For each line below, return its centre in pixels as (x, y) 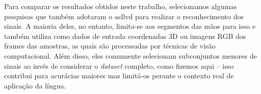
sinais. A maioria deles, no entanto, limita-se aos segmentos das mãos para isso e (130, 26)
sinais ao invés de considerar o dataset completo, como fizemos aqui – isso (119, 65)
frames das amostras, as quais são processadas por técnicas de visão (110, 46)
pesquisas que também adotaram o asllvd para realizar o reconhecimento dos (124, 16)
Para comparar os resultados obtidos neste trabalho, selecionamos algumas (121, 6)
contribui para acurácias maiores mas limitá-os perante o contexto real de (119, 76)
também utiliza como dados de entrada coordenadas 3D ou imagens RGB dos (125, 36)
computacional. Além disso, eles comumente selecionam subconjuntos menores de (130, 55)
